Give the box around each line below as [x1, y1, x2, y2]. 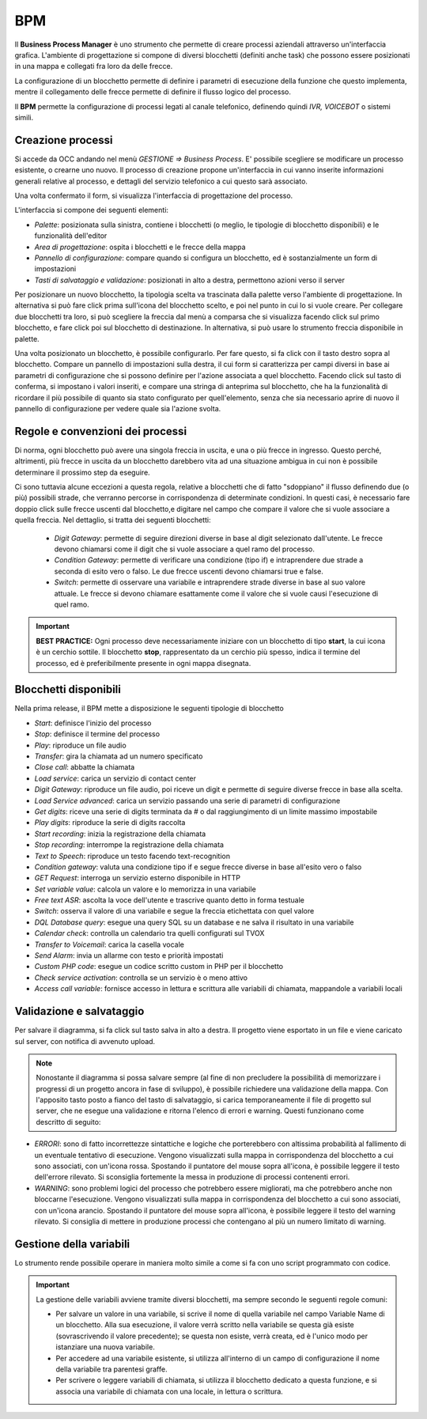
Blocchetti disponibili [14, 683, 122, 696]
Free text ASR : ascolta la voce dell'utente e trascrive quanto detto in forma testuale [34, 895, 304, 905]
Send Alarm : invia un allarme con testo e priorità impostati [34, 951, 224, 960]
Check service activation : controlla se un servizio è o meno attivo [34, 973, 248, 982]
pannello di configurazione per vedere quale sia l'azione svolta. [14, 404, 221, 413]
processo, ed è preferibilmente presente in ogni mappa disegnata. [36, 658, 251, 668]
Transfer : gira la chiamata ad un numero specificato [34, 751, 203, 761]
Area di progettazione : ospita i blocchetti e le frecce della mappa [34, 242, 246, 252]
